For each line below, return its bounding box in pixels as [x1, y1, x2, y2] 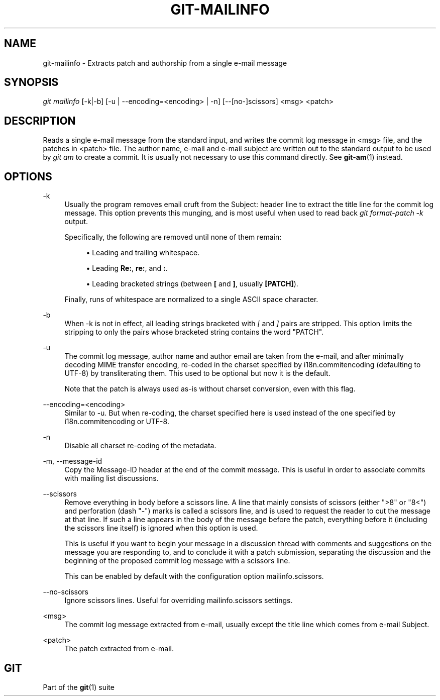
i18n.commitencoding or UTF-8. [64, 417, 169, 426]
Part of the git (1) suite [43, 682, 115, 691]
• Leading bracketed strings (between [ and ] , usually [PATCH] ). [86, 279, 298, 288]
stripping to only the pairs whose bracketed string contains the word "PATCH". [64, 328, 324, 337]
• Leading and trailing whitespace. [86, 248, 200, 257]
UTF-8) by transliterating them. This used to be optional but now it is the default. [64, 369, 331, 378]
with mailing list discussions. [64, 474, 159, 483]
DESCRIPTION [4, 114, 76, 127]
